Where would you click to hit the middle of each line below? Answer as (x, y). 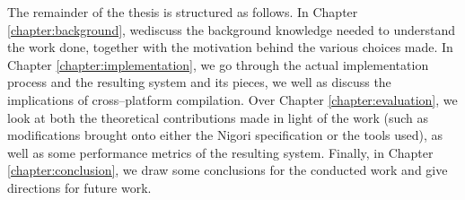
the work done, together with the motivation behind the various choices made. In (230, 47)
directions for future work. (79, 187)
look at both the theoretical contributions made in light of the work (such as (218, 117)
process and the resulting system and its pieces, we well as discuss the (199, 82)
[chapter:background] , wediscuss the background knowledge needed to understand (232, 29)
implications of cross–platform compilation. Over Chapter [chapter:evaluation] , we (232, 99)
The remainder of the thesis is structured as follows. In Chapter (183, 12)
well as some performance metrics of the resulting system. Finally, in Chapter (220, 152)
